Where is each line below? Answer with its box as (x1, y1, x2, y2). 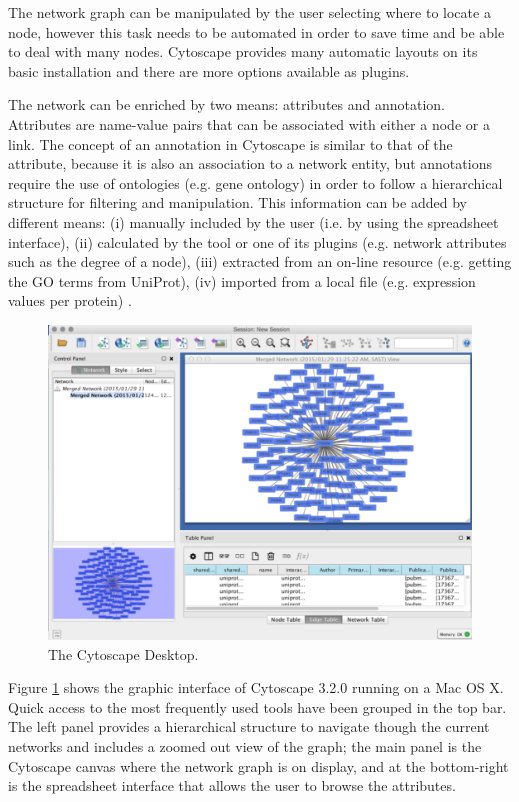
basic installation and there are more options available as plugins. (8, 60, 410, 81)
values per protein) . (8, 290, 132, 311)
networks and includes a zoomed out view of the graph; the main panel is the (8, 735, 482, 756)
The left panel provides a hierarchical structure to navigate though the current (8, 716, 490, 737)
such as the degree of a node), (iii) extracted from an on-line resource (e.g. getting (8, 251, 512, 272)
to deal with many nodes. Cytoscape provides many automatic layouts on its (8, 41, 478, 62)
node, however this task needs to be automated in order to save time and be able (8, 21, 505, 42)
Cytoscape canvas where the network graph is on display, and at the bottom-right (8, 755, 509, 776)
